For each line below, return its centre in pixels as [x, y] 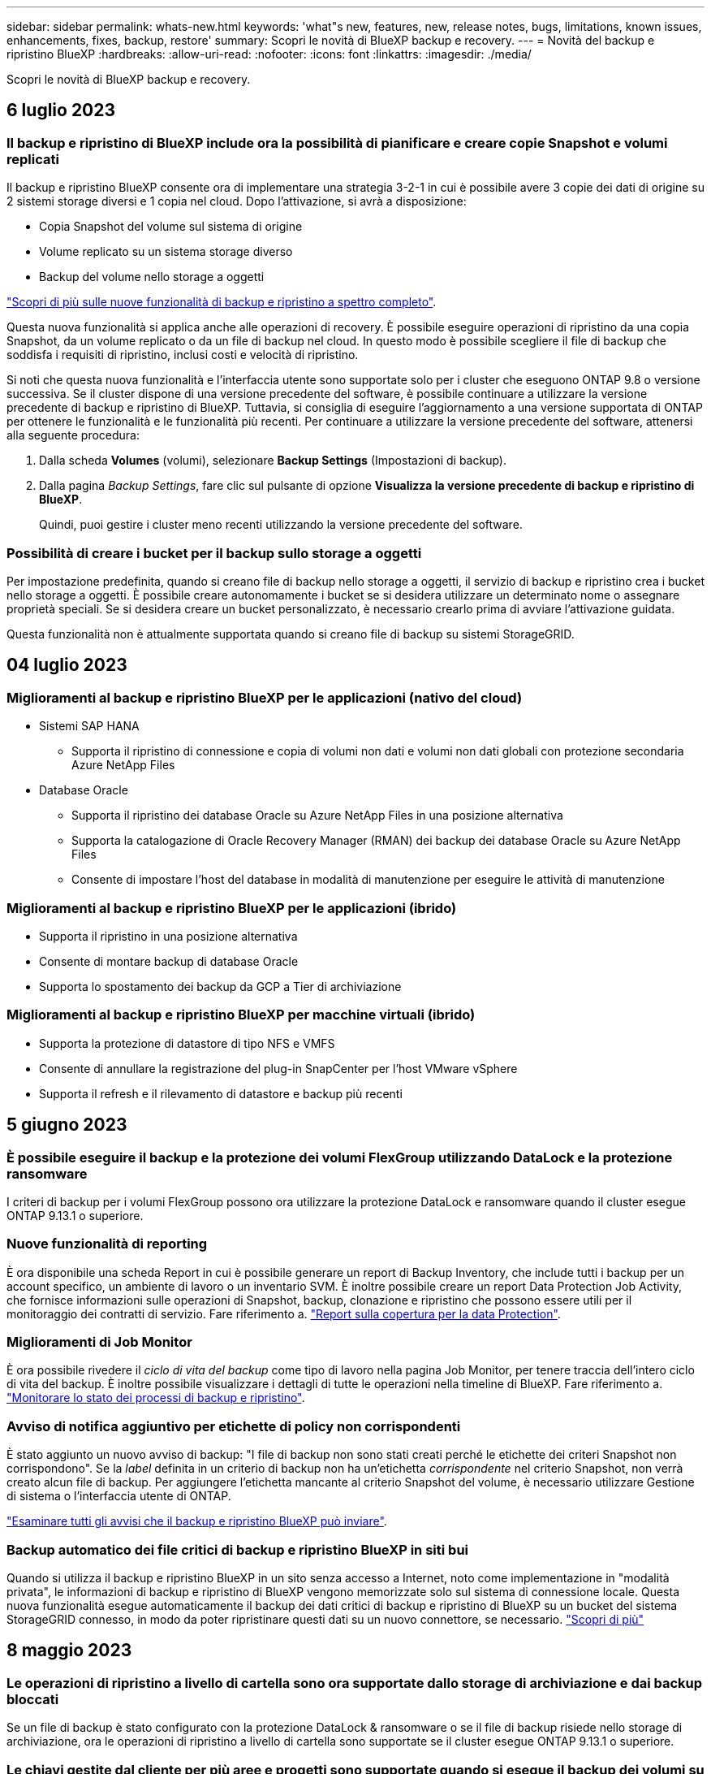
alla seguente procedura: [73, 435]
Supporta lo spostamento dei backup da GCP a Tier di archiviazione [220, 986]
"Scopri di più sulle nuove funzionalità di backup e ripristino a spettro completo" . [222, 302]
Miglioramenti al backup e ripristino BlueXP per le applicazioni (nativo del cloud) [265, 697]
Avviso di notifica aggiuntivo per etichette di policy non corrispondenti [234, 1426]
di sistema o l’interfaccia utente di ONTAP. [119, 1496]
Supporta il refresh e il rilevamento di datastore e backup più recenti [221, 1093]
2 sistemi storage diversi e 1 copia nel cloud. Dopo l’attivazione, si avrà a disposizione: [237, 201]
